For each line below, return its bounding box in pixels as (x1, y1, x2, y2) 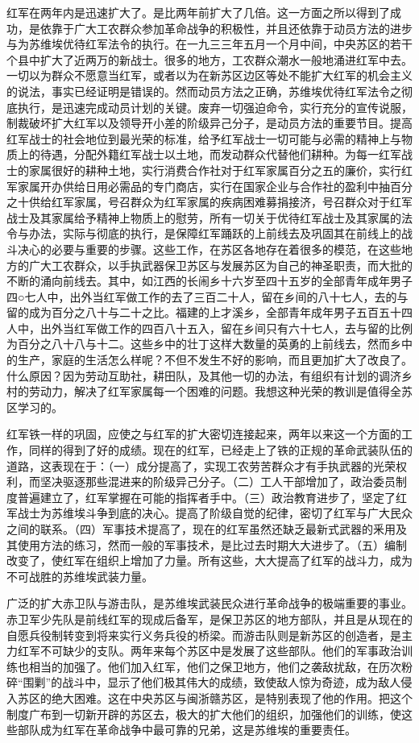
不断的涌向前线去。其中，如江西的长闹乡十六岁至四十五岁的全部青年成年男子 (6, 272, 413, 289)
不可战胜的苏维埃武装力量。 (6, 567, 153, 584)
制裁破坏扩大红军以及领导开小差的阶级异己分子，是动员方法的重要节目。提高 (6, 114, 413, 131)
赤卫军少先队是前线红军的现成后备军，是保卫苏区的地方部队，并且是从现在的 (6, 610, 413, 627)
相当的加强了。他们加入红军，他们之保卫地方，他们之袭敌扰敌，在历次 (28, 658, 401, 675)
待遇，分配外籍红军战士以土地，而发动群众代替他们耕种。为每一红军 (39, 146, 401, 163)
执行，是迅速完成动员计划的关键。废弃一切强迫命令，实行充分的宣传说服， (17, 98, 413, 115)
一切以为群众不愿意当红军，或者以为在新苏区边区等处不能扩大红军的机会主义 (6, 67, 413, 84)
